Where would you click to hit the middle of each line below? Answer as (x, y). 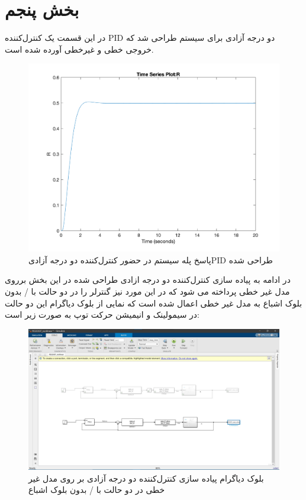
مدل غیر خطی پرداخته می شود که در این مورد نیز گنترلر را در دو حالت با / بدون (147, 291)
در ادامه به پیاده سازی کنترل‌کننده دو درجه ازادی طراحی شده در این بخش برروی (148, 280)
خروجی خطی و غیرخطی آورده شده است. (79, 49)
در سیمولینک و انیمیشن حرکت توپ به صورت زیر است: (102, 314)
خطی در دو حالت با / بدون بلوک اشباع (97, 490)
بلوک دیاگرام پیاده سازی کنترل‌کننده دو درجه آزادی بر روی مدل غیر (146, 478)
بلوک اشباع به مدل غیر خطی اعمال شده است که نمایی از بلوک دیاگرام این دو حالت (154, 303)
